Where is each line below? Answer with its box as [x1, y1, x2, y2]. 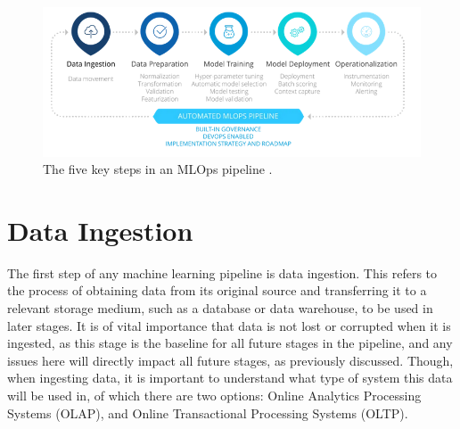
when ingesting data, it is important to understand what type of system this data [7, 368, 453, 387]
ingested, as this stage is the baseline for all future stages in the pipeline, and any [7, 334, 453, 352]
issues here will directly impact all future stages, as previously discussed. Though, [7, 351, 454, 369]
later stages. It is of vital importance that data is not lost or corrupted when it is [7, 316, 451, 334]
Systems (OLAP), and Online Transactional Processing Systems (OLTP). [7, 403, 408, 422]
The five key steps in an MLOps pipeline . [43, 160, 273, 178]
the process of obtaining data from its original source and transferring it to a [7, 281, 427, 300]
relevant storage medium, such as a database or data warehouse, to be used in [7, 299, 433, 317]
